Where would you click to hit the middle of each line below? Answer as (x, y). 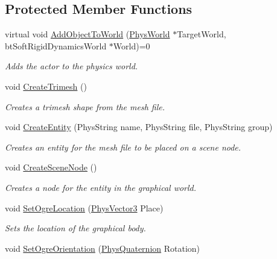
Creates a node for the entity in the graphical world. (101, 187)
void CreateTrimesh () (46, 86)
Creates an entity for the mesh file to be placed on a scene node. (123, 147)
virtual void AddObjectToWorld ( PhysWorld (88, 34)
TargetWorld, (202, 34)
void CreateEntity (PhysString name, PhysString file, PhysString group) (139, 127)
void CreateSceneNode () (51, 167)
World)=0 (132, 45)
